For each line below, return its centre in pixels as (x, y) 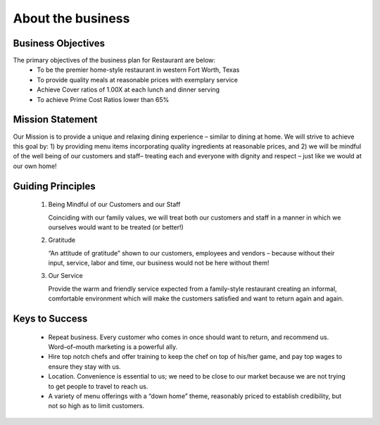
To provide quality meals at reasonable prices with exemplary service (138, 80)
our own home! (35, 166)
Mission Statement (55, 120)
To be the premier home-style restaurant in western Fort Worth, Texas (138, 70)
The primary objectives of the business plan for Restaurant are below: (114, 61)
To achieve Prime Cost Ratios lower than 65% (103, 99)
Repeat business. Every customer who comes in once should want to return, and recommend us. (189, 337)
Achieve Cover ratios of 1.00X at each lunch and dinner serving (128, 90)
